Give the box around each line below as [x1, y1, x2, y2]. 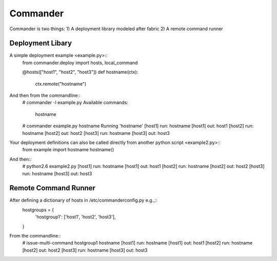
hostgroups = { [22, 207, 54, 213]
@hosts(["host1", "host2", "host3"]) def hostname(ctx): [22, 69, 138, 75]
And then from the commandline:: [9, 92, 81, 98]
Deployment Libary [9, 39, 72, 48]
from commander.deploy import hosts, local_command [22, 59, 138, 66]
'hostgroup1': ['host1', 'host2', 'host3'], [35, 214, 116, 220]
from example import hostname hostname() [22, 147, 114, 153]
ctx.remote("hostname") [35, 81, 87, 87]
